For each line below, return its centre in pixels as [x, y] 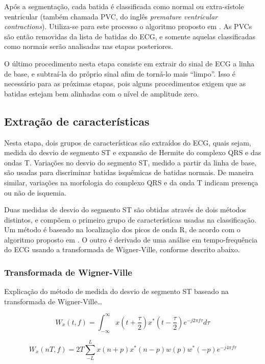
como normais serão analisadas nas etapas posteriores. [89, 46]
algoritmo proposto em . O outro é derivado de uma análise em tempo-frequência [131, 239]
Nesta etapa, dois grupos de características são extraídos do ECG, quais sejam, [128, 142]
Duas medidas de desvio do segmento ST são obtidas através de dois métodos [125, 210]
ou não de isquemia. [35, 192]
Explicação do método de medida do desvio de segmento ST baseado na [116, 291]
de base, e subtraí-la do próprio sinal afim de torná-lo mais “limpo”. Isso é [120, 73]
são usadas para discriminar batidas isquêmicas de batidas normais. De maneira [129, 172]
